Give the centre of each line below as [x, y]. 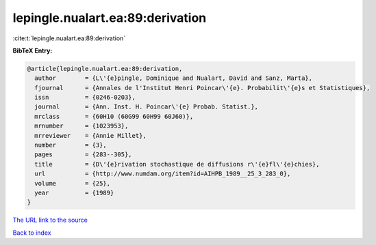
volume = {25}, [73, 183]
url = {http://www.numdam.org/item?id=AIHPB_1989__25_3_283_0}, [163, 174]
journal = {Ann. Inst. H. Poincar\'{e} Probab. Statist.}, [147, 107]
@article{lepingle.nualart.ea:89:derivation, [105, 69]
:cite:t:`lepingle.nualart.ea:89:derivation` [69, 38]
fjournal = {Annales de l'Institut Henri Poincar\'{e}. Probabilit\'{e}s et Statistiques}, [202, 88]
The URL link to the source [50, 220]
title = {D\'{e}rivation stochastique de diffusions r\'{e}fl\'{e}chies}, [177, 164]
